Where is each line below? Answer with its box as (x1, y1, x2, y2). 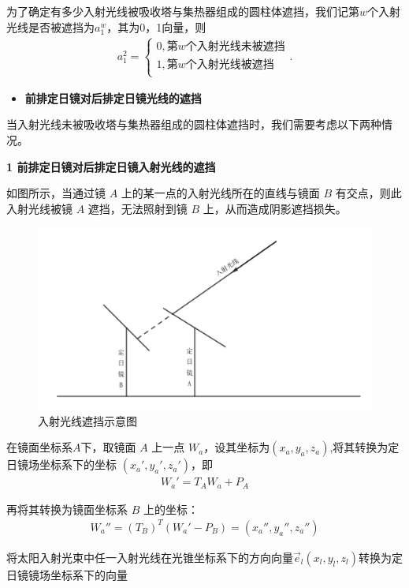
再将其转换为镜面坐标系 (6, 500, 128, 517)
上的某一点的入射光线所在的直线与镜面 (121, 185, 320, 201)
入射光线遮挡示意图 (38, 412, 137, 429)
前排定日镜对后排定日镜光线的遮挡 (24, 89, 202, 106)
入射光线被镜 (6, 200, 73, 216)
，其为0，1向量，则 (106, 18, 206, 35)
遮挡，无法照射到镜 (87, 200, 188, 216)
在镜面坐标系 (6, 439, 73, 455)
